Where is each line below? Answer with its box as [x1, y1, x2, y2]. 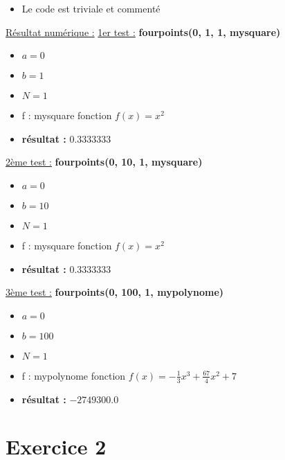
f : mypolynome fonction [21, 368, 126, 382]
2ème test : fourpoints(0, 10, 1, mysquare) [6, 154, 203, 169]
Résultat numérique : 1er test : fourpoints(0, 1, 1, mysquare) [6, 24, 281, 39]
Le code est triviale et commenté [21, 1, 160, 15]
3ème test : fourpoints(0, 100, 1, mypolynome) [6, 285, 224, 299]
